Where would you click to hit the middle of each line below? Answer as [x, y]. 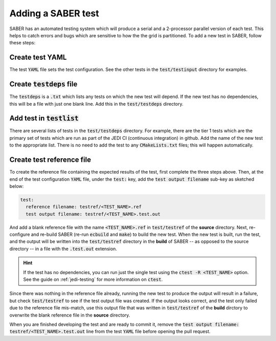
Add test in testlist [44, 118]
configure [20, 234]
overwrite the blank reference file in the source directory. [70, 315]
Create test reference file [50, 160]
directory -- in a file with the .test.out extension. [63, 249]
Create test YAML [38, 57]
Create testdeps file [43, 84]
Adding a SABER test [54, 13]
